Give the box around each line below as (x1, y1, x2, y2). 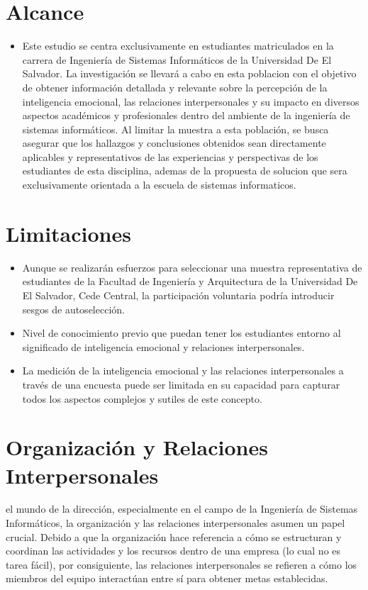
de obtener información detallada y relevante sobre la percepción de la (22, 79, 328, 94)
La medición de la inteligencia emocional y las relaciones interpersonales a (22, 363, 344, 378)
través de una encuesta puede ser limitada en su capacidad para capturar (22, 377, 340, 391)
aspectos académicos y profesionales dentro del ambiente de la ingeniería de (22, 108, 350, 123)
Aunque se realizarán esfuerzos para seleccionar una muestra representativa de (22, 260, 362, 274)
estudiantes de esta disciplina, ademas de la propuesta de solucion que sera (22, 163, 347, 178)
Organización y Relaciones (6, 433, 268, 462)
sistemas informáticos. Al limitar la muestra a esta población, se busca (22, 121, 329, 136)
